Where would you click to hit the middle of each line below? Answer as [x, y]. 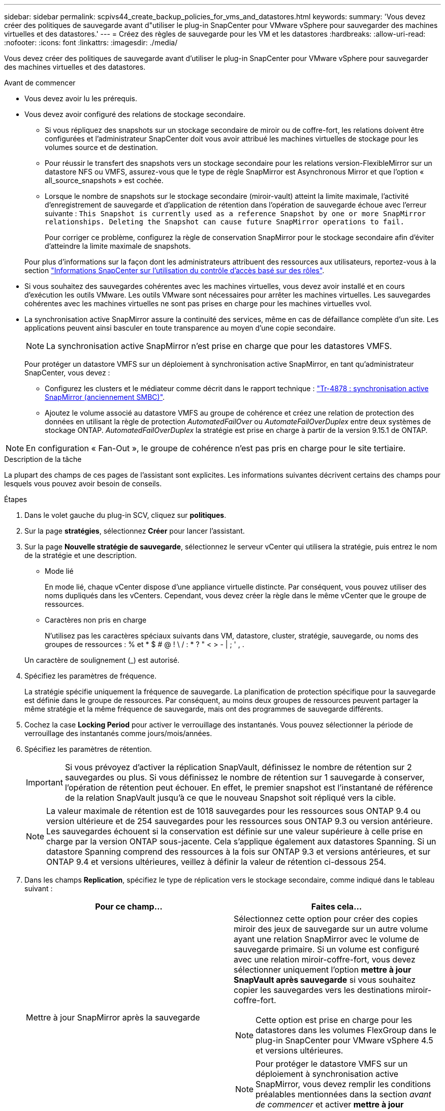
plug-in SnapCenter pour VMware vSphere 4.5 [344, 1040]
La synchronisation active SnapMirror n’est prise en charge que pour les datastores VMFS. [219, 346]
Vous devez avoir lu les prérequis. [81, 98]
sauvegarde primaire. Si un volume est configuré [327, 949]
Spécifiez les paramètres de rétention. [88, 749]
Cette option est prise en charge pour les [334, 1020]
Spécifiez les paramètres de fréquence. [90, 676]
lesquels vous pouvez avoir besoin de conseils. [83, 484]
